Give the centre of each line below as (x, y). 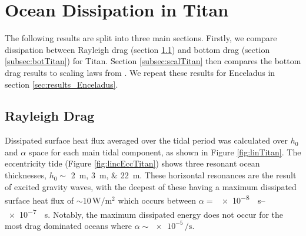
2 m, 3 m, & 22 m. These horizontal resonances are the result (184, 175)
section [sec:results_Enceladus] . (61, 84)
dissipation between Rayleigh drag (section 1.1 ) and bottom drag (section (137, 49)
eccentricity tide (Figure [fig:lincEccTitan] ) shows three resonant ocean (132, 163)
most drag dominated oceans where (69, 225)
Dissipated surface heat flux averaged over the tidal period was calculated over (146, 140)
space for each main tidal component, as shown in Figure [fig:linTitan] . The (165, 152)
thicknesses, (26, 175)
